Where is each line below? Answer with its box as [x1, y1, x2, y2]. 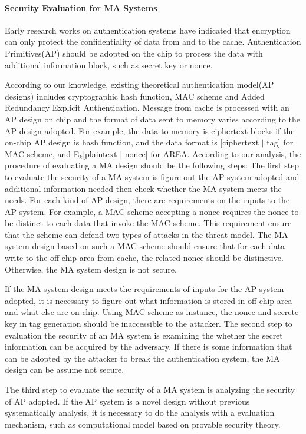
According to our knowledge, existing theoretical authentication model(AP [5, 78, 274, 91]
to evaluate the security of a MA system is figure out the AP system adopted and [5, 170, 300, 183]
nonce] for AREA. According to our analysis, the [124, 147, 301, 160]
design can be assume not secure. [5, 363, 124, 376]
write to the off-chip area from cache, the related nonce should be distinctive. [5, 251, 284, 264]
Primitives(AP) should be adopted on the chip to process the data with [5, 47, 263, 59]
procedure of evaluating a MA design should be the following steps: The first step [5, 159, 300, 171]
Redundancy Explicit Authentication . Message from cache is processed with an [5, 101, 289, 114]
